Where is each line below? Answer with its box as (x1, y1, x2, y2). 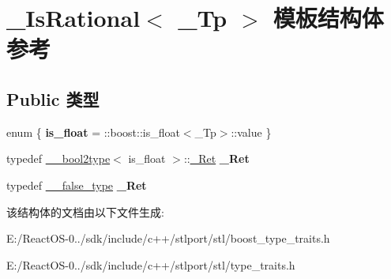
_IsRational (6, 2, 141, 34)
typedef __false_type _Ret (6, 176, 147, 193)
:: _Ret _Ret (183, 150, 250, 167)
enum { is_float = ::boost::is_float (6, 123, 180, 140)
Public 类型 (6, 86, 100, 111)
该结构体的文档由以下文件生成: (6, 203, 164, 220)
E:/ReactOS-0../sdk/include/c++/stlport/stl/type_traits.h (6, 256, 295, 273)
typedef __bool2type (6, 150, 111, 167)
